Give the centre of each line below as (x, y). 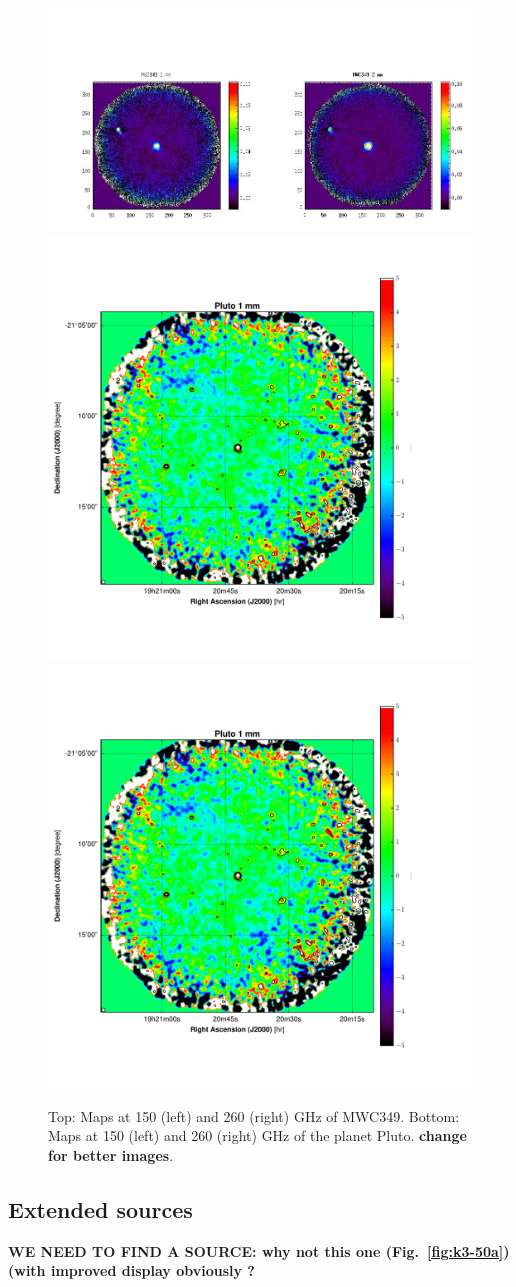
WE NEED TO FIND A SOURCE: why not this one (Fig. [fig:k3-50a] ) (259, 1250)
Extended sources (100, 1208)
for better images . (111, 1154)
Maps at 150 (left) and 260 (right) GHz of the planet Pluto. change (257, 1135)
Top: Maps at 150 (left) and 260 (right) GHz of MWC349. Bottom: (254, 1115)
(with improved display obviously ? (131, 1270)
